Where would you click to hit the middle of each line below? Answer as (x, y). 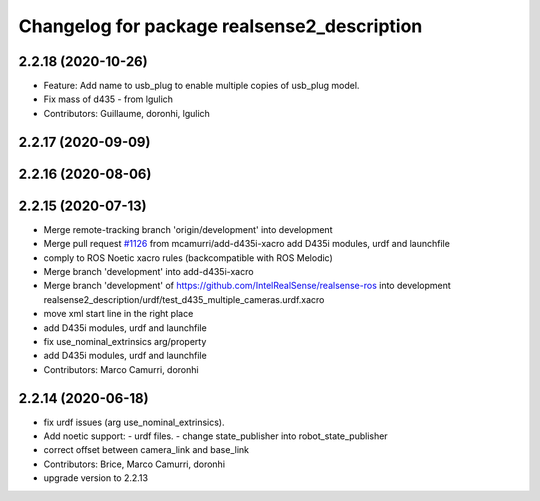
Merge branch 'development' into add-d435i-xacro (148, 271)
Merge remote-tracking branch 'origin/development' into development (188, 229)
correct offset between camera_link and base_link (146, 450)
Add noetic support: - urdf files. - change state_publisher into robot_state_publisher (216, 436)
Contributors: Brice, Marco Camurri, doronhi (134, 464)
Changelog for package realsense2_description (220, 26)
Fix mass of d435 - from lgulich (108, 99)
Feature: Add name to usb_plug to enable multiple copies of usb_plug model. (201, 86)
